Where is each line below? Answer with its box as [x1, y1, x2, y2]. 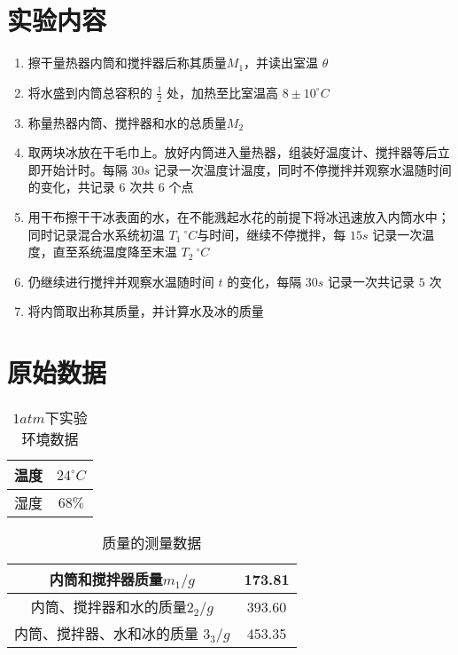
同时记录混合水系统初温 [27, 225, 165, 243]
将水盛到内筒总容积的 [27, 83, 152, 101]
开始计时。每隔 [40, 160, 128, 178]
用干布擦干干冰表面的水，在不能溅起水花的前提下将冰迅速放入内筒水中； [27, 207, 450, 225]
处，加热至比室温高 [167, 83, 279, 101]
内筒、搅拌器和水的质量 [30, 596, 187, 618]
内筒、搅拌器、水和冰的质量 [14, 623, 199, 644]
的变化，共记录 [27, 178, 115, 196]
